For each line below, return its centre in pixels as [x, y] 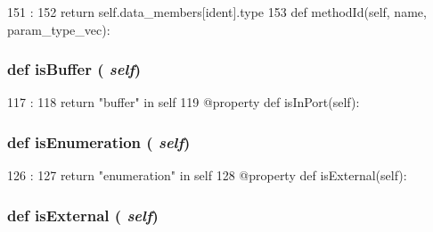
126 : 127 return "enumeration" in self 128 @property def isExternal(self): [207, 175]
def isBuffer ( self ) [74, 69]
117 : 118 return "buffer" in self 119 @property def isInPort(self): [184, 102]
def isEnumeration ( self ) [99, 141]
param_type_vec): [59, 29]
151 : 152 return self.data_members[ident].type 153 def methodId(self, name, [217, 12]
